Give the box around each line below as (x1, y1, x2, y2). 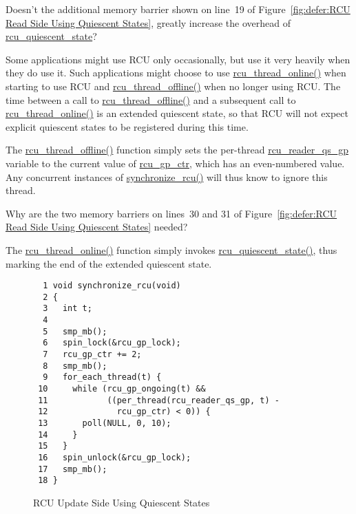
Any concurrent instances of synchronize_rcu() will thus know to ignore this (6, 169, 328, 184)
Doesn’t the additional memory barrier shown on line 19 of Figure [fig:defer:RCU (6, 2, 350, 16)
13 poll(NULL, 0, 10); (38, 418, 171, 428)
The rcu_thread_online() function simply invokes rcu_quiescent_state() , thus (6, 242, 337, 257)
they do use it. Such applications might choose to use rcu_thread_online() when (6, 65, 346, 80)
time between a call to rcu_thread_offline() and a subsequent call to (6, 92, 296, 107)
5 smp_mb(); (43, 326, 107, 336)
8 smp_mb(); (43, 361, 107, 371)
